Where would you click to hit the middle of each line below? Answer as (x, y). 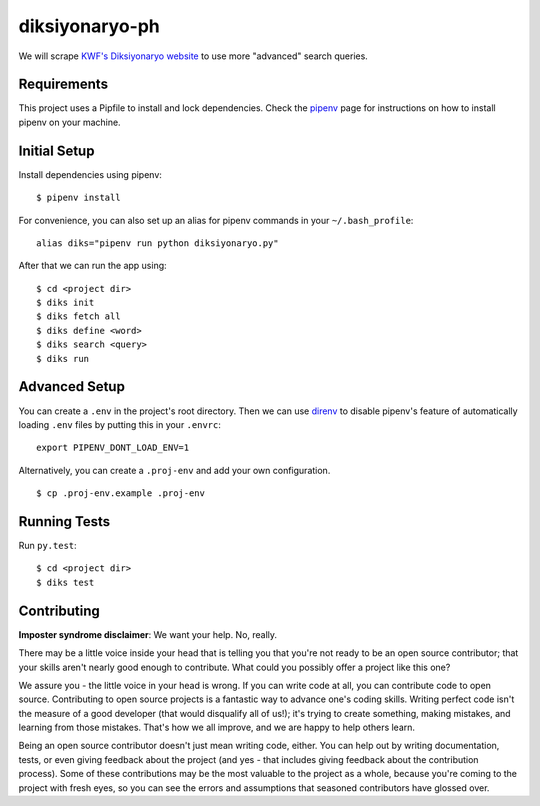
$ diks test (65, 582)
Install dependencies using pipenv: (90, 174)
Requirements (63, 84)
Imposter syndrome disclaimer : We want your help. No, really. (148, 634)
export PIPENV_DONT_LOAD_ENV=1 (113, 448)
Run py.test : (47, 546)
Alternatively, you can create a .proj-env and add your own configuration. (174, 470)
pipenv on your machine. (69, 122)
